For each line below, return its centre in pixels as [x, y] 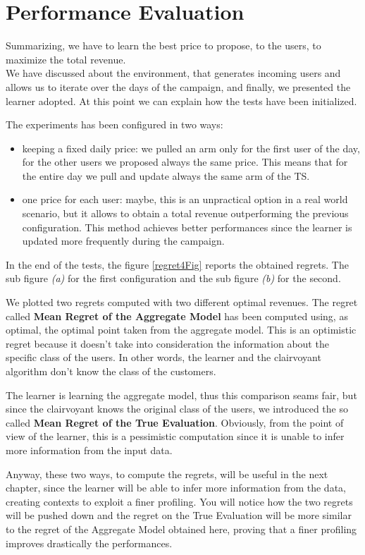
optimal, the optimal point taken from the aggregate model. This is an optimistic [181, 330]
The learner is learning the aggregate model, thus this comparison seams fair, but [181, 395]
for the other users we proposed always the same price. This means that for [185, 162]
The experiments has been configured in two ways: [115, 124]
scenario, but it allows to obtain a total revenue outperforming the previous [185, 213]
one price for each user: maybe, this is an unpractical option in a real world [185, 199]
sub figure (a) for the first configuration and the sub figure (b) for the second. [173, 278]
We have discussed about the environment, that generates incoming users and [173, 73]
